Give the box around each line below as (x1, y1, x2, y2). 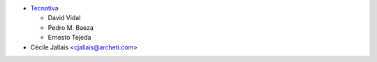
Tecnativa (30, 4, 59, 12)
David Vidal (47, 14, 81, 22)
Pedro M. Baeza (47, 23, 94, 31)
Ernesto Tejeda (47, 33, 91, 42)
